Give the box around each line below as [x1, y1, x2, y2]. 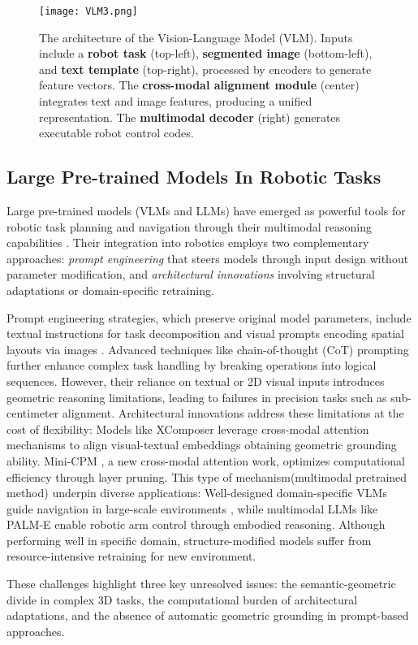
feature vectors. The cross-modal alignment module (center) [39, 76, 360, 93]
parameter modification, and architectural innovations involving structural [6, 266, 375, 283]
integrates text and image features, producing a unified [39, 93, 312, 110]
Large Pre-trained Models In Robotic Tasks [6, 164, 381, 189]
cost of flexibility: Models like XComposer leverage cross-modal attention [6, 420, 369, 437]
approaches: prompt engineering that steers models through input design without [6, 249, 409, 266]
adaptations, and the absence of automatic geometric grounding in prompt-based [6, 607, 409, 624]
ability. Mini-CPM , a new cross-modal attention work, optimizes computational [6, 452, 405, 469]
